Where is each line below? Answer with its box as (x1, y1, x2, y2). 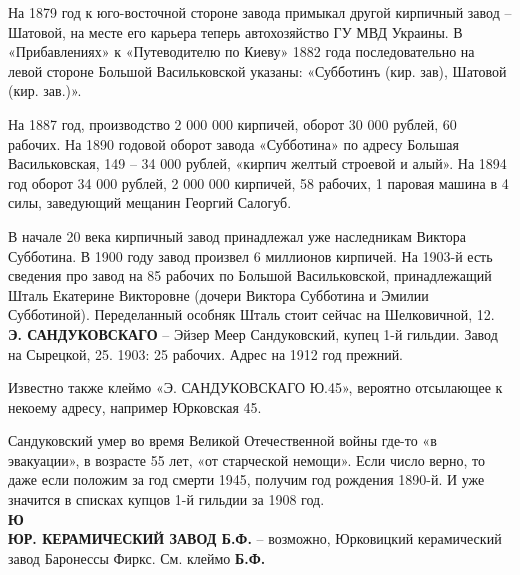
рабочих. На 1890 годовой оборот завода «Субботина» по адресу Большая (8, 133, 459, 154)
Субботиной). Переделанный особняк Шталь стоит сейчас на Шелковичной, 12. (8, 304, 495, 325)
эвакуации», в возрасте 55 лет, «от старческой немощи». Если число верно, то (8, 449, 486, 470)
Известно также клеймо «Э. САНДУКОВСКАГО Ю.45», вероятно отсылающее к (8, 377, 503, 398)
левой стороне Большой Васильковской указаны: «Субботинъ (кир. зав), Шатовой (8, 60, 507, 81)
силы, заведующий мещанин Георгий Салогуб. (8, 192, 292, 213)
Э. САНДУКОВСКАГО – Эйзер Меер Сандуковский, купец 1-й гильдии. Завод (8, 323, 498, 344)
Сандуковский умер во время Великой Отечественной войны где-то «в (8, 430, 437, 451)
